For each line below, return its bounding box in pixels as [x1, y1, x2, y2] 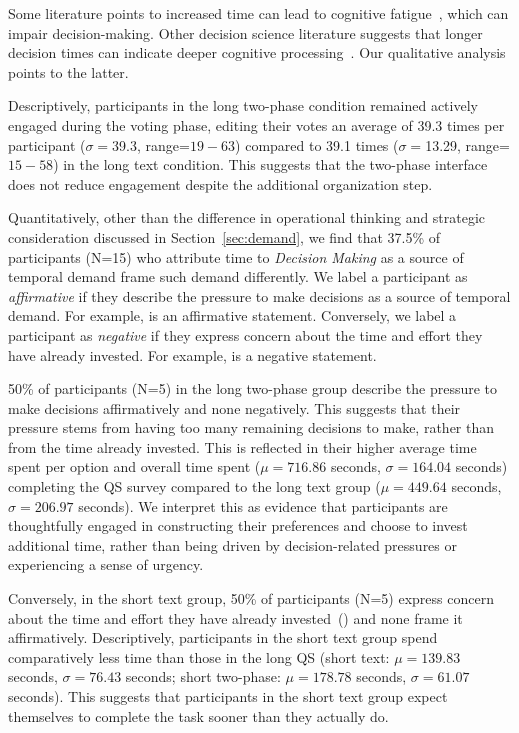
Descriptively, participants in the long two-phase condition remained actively [8, 95, 478, 116]
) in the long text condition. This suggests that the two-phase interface [53, 154, 488, 175]
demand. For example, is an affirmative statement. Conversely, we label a [8, 305, 457, 326]
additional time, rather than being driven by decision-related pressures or [8, 534, 458, 555]
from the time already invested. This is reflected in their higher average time [8, 436, 477, 457]
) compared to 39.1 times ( [235, 134, 399, 155]
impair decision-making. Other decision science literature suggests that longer [8, 22, 483, 43]
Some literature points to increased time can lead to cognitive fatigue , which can [8, 3, 509, 23]
